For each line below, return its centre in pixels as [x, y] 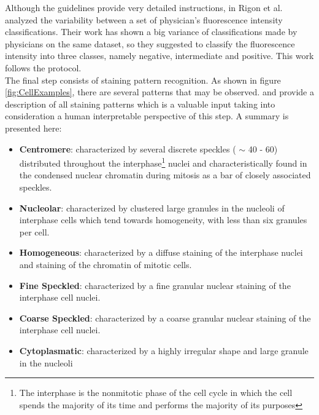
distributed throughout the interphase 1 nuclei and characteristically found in [163, 162]
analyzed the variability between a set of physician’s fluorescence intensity [144, 19]
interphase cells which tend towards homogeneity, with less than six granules [163, 220]
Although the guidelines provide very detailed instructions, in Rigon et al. [144, 7]
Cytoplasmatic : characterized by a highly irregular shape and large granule [164, 350]
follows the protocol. [43, 67]
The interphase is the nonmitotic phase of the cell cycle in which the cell [156, 393]
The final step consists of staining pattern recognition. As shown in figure [143, 80]
